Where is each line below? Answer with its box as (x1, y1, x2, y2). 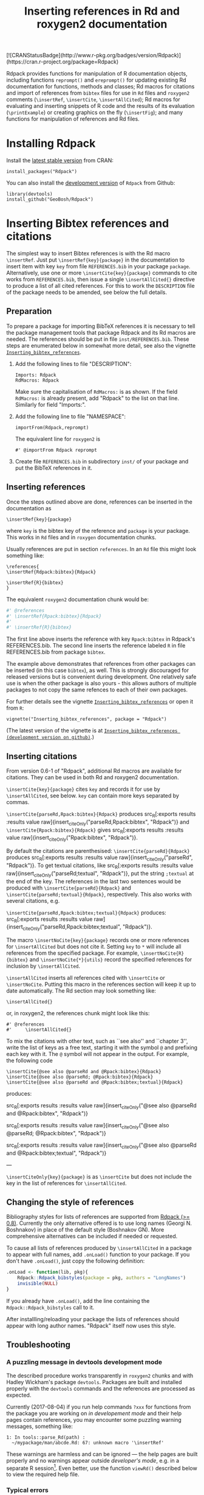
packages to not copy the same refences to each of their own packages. (6, 686, 188, 693)
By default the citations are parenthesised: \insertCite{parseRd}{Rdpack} (6, 847, 190, 855)
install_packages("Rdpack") (6, 169, 78, 175)
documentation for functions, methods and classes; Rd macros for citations (6, 83, 195, 90)
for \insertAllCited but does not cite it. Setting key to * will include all (6, 943, 182, 951)
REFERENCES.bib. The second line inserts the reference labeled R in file (6, 642, 186, 649)
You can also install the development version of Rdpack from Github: (6, 179, 175, 187)
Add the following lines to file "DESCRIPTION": (15, 360, 132, 367)
